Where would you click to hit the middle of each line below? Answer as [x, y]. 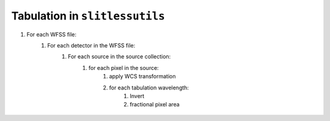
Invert [137, 96]
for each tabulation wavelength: [149, 88]
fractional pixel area [155, 105]
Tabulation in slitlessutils [88, 16]
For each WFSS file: [51, 34]
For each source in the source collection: [119, 57]
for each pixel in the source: [124, 67]
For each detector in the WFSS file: [91, 45]
